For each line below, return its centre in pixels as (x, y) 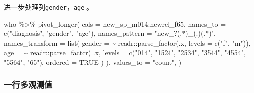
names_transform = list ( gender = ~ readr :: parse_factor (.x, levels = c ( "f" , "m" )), (127, 43)
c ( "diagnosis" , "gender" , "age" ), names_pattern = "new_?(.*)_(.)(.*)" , (110, 33)
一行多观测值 (28, 84)
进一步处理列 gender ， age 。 (49, 7)
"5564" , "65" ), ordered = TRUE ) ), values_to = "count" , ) (93, 62)
